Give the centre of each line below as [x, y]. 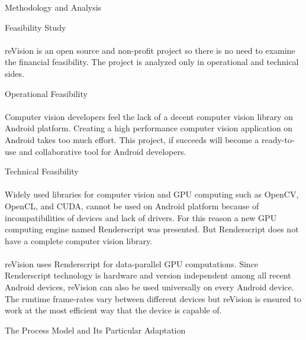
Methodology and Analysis [53, 7]
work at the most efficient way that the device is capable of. [113, 310]
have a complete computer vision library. [79, 240]
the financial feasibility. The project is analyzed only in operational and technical [152, 62]
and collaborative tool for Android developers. [103, 151]
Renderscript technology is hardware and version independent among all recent [148, 275]
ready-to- [278, 139]
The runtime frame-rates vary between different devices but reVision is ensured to [153, 298]
